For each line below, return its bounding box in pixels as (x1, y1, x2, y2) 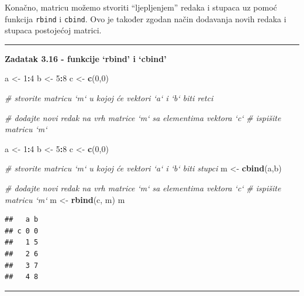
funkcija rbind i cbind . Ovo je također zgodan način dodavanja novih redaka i (5, 12, 286, 25)
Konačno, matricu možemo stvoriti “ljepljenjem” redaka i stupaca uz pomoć (5, 1, 277, 13)
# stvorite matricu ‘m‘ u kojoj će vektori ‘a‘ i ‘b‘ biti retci (5, 92, 213, 104)
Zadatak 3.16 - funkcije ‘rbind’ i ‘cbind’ (5, 52, 167, 64)
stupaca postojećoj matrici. (5, 24, 102, 36)
